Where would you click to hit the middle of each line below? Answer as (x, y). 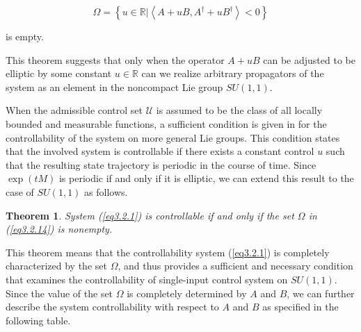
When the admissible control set (74, 110)
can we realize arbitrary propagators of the (233, 73)
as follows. (106, 191)
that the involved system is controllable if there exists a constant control (160, 151)
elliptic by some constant (59, 73)
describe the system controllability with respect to (112, 307)
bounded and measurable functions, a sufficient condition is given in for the (166, 123)
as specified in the (300, 307)
